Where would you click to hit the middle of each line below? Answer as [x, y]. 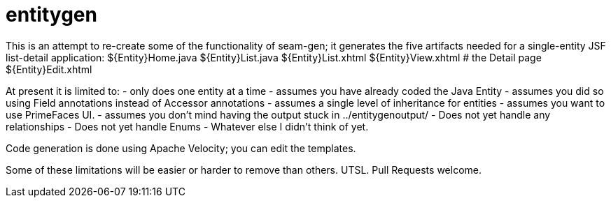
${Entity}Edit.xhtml [49, 69]
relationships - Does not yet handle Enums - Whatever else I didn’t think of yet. [187, 126]
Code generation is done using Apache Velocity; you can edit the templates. [181, 148]
